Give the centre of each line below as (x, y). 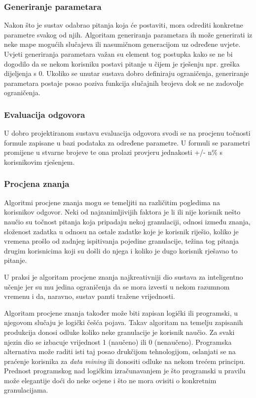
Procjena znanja (37, 184)
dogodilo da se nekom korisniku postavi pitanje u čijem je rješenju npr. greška (122, 63)
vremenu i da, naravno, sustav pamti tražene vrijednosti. (90, 296)
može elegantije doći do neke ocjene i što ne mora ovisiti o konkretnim (110, 380)
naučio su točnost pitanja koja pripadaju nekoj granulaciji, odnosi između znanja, (127, 221)
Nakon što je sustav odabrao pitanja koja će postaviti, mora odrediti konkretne (124, 25)
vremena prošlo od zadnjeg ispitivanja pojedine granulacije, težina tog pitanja (121, 241)
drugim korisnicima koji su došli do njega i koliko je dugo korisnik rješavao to (121, 250)
